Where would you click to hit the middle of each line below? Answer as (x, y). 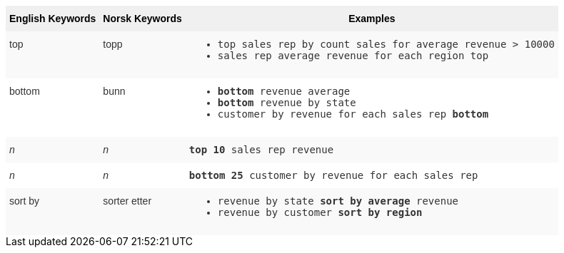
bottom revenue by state (287, 103)
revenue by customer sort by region (320, 212)
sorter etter (127, 201)
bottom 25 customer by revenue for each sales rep (333, 175)
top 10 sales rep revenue (261, 150)
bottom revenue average (284, 91)
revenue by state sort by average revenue (338, 201)
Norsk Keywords (142, 19)
